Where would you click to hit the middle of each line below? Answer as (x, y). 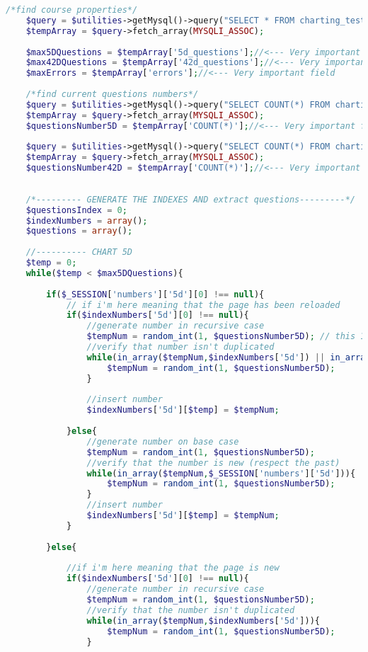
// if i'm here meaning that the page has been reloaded (203, 305)
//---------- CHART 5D (79, 252)
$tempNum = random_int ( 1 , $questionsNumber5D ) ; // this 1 (226, 337)
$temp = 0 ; (51, 263)
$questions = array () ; (79, 231)
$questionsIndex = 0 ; (76, 210)
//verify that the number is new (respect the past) (213, 463)
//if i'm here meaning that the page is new (173, 568)
